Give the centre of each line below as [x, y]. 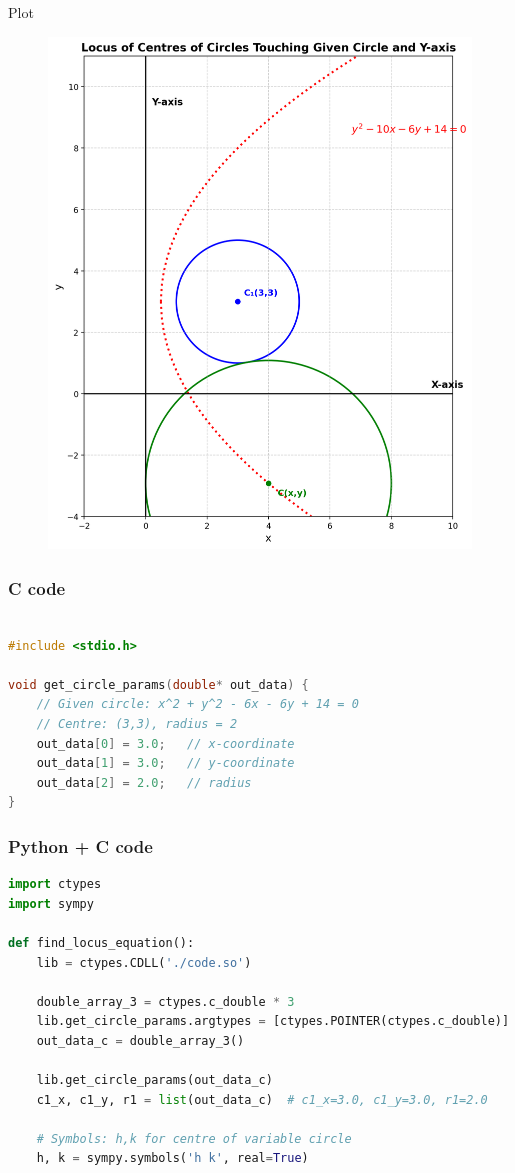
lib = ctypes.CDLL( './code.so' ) [144, 962]
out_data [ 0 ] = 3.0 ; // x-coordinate [165, 743]
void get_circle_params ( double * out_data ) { [158, 684]
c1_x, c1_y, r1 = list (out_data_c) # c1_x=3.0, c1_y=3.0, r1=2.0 [262, 1099]
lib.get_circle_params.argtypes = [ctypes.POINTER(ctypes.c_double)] [273, 1021]
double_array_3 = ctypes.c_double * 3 [165, 1001]
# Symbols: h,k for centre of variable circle [194, 1138]
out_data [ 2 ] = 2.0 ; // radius [144, 782]
